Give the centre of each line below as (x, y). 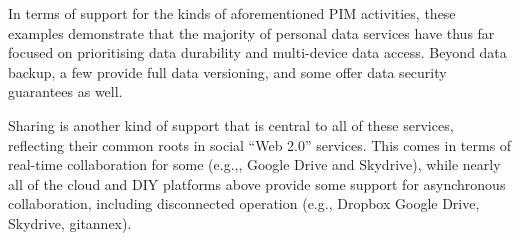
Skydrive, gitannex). (70, 222)
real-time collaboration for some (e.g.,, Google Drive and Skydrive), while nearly (254, 164)
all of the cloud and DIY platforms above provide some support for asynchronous (257, 183)
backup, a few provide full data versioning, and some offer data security (227, 71)
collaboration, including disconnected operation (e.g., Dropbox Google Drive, (244, 203)
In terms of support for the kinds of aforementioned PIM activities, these (232, 13)
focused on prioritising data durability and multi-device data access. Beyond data (257, 52)
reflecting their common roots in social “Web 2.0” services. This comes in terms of (260, 144)
